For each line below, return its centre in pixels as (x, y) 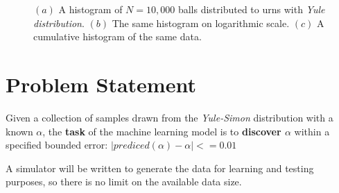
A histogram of (90, 9)
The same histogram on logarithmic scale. (201, 23)
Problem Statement (101, 84)
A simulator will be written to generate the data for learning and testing (160, 168)
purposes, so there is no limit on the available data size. (124, 182)
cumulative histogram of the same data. (118, 36)
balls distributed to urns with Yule (251, 9)
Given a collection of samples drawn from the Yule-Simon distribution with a (169, 117)
